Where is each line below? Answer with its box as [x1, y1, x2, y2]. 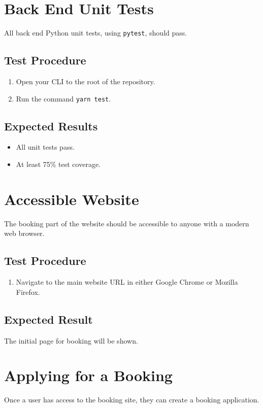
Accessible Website [4, 188, 139, 209]
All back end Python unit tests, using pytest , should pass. [4, 27, 187, 38]
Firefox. [16, 286, 40, 297]
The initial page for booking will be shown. [4, 335, 138, 346]
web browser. [4, 228, 45, 239]
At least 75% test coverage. [16, 159, 101, 169]
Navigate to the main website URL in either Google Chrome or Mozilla [16, 277, 238, 287]
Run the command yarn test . [16, 93, 111, 104]
